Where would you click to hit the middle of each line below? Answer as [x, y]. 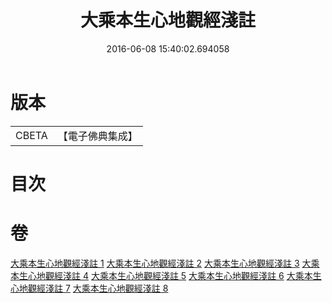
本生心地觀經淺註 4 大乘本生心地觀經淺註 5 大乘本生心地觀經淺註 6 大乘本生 [166, 275]
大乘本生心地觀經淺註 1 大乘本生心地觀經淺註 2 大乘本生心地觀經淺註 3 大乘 [165, 263]
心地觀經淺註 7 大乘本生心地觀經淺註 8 [89, 288]
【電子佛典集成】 [97, 136]
